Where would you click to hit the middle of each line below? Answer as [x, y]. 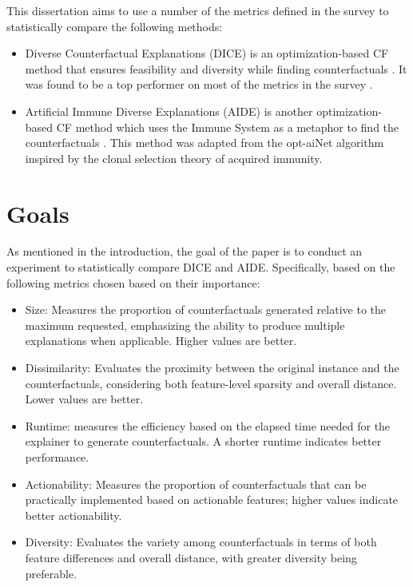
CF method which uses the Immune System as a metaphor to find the [228, 127]
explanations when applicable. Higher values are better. [161, 341]
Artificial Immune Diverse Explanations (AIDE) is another [169, 111]
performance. [57, 457]
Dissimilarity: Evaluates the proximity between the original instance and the [212, 368]
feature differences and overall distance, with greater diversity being [191, 557]
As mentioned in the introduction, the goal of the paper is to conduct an [185, 251]
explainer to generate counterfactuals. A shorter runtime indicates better [203, 441]
